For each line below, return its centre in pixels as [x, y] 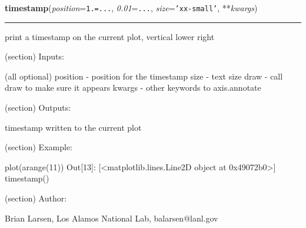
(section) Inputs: [34, 56]
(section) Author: [36, 198]
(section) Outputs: [38, 108]
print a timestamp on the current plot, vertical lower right [110, 36]
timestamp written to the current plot [73, 127]
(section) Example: [39, 147]
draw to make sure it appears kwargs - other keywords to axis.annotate [133, 87]
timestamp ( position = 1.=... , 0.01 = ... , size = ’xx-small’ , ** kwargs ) [131, 8]
